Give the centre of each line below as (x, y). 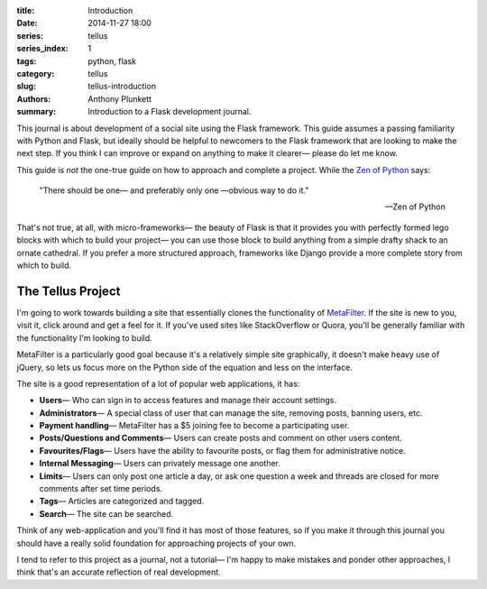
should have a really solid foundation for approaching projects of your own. (156, 543)
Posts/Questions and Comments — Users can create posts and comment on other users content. (221, 438)
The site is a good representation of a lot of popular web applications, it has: (158, 383)
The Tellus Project (69, 291)
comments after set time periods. (101, 489)
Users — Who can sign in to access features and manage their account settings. (188, 400)
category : (36, 73)
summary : (37, 112)
